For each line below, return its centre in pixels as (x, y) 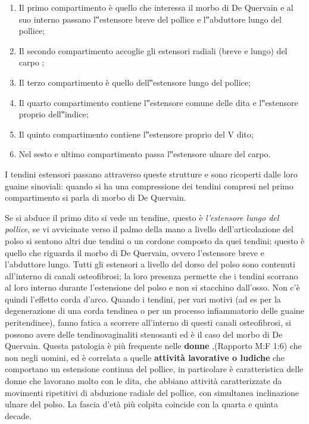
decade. (18, 415)
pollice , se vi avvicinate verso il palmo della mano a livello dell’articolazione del (149, 229)
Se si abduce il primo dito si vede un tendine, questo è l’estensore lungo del (142, 217)
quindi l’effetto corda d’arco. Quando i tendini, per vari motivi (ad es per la (143, 299)
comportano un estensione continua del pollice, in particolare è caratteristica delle (154, 369)
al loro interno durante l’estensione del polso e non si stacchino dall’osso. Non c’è (152, 287)
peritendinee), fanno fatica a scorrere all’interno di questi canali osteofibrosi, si (148, 322)
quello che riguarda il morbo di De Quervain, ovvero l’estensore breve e (135, 252)
